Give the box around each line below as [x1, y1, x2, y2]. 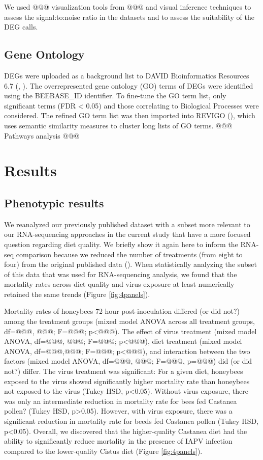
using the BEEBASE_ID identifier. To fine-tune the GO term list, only [4, 90, 226, 101]
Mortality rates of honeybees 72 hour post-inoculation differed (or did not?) [4, 306, 240, 316]
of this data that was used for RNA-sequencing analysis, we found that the [4, 268, 237, 279]
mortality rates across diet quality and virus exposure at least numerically [4, 279, 235, 289]
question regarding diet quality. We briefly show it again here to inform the [4, 238, 238, 249]
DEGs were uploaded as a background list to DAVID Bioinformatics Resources [4, 70, 249, 80]
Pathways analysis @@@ [4, 130, 80, 141]
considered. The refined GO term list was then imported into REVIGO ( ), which [4, 110, 255, 121]
